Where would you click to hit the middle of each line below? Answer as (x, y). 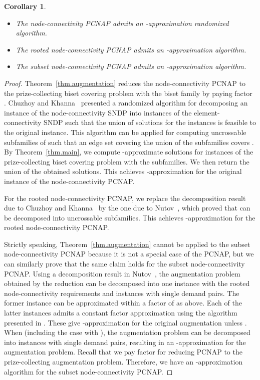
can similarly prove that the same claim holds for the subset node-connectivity (124, 264)
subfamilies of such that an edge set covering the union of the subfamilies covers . (129, 142)
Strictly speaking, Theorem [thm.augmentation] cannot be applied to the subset (127, 244)
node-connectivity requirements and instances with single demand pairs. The (122, 293)
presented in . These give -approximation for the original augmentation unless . (125, 322)
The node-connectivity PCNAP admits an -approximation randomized (122, 23)
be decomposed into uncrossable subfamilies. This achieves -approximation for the (130, 217)
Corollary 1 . (25, 6)
